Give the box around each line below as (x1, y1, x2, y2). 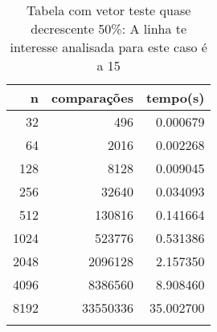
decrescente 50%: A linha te (31, 19, 187, 38)
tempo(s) (146, 88, 205, 107)
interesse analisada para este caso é (10, 38, 207, 56)
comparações (51, 88, 133, 107)
